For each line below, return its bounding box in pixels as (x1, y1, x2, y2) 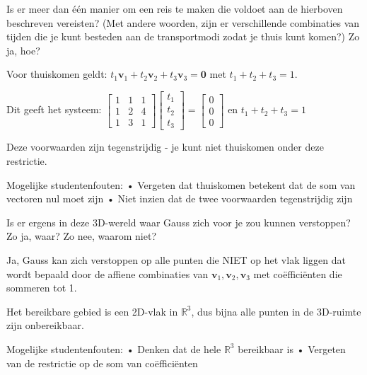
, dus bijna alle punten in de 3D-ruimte (191, 304, 361, 318)
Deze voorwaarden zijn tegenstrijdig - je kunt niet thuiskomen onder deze (6, 139, 324, 154)
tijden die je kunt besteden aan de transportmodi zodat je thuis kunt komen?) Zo (6, 29, 360, 44)
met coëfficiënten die (253, 266, 342, 281)
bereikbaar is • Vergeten (238, 341, 346, 356)
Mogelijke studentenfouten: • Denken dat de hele (6, 341, 221, 356)
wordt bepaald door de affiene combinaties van (6, 266, 209, 281)
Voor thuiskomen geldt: (6, 67, 107, 81)
